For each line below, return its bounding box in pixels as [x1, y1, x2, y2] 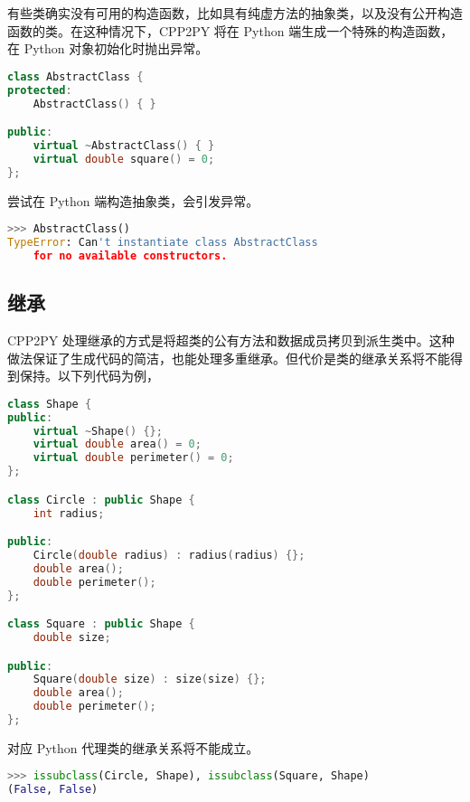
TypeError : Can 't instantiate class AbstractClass [7, 236, 318, 250]
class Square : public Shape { [7, 618, 195, 631]
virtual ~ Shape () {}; [33, 424, 163, 438]
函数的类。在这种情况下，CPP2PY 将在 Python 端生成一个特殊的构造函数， [7, 21, 454, 40]
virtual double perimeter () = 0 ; [33, 451, 234, 465]
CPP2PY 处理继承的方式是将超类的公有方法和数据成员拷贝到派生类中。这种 [7, 330, 455, 349]
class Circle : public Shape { [7, 493, 195, 506]
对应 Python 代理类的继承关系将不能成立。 [7, 738, 259, 757]
